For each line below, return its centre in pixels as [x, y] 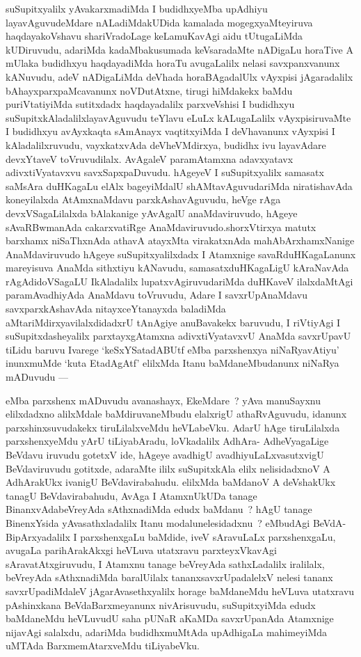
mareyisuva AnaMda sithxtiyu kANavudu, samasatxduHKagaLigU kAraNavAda [177, 268]
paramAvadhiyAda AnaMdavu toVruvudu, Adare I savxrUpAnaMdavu [157, 295]
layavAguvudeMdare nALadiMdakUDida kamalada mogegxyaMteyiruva [159, 22]
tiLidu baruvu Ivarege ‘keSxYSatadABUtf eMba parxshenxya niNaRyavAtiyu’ [173, 349]
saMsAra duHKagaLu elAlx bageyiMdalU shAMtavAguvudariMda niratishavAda [179, 185]
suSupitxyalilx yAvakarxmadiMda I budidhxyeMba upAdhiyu [137, 8]
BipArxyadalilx [38, 536]
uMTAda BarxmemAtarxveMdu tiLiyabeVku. [103, 646]
